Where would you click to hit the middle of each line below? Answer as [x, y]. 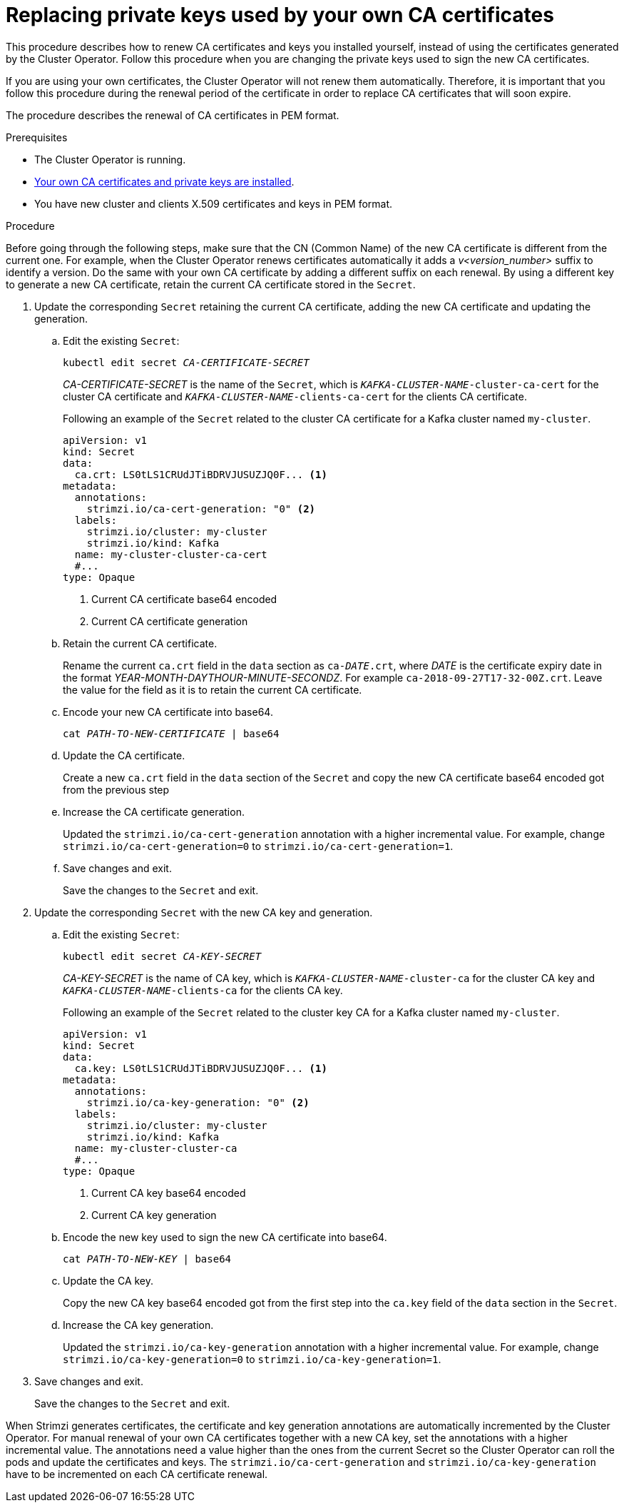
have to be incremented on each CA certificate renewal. [137, 1474]
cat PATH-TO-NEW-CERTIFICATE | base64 [171, 733]
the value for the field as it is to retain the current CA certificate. [213, 689]
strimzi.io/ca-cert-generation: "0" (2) [201, 508]
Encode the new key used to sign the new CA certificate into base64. [225, 1237]
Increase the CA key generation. [138, 1325]
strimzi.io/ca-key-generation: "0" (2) [198, 1102]
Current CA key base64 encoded [169, 1193]
